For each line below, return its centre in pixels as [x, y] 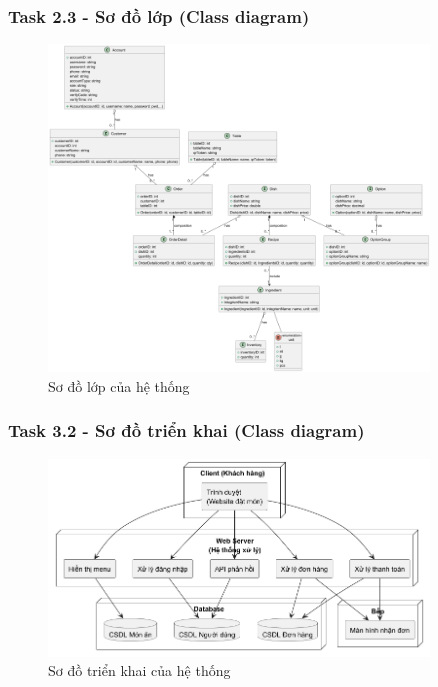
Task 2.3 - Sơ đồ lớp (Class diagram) [159, 15]
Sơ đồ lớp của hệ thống [119, 385]
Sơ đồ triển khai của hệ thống [139, 670]
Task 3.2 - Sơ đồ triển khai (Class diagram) [186, 430]
